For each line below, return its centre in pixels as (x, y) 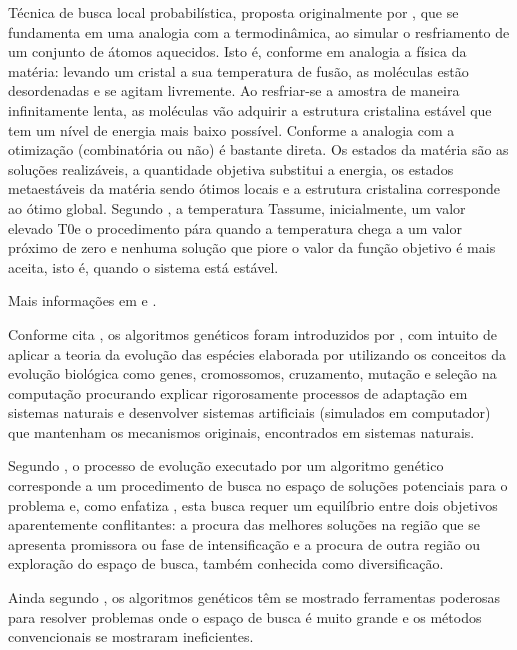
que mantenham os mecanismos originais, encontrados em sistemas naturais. (241, 431)
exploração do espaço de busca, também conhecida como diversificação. (226, 563)
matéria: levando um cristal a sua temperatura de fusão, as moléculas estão (238, 70)
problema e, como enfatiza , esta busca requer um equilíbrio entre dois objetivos (253, 504)
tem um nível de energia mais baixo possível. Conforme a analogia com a (231, 129)
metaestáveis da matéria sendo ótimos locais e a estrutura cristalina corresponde (254, 188)
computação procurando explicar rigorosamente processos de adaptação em (238, 392)
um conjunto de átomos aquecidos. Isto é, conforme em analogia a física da (237, 51)
